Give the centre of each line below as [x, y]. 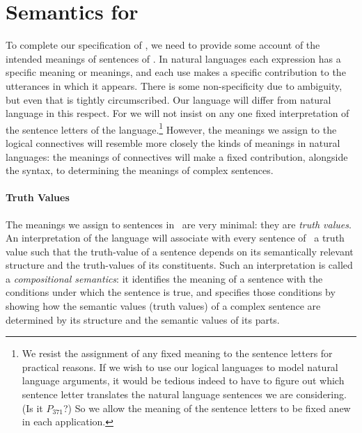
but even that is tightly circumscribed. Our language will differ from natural [168, 99]
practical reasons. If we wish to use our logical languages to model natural [180, 367]
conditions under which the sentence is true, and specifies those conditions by [171, 292]
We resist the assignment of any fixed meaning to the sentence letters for [177, 353]
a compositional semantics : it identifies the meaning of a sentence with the [164, 278]
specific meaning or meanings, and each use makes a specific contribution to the [176, 72]
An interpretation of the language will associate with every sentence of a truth [175, 238]
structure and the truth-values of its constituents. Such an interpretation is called [179, 265]
